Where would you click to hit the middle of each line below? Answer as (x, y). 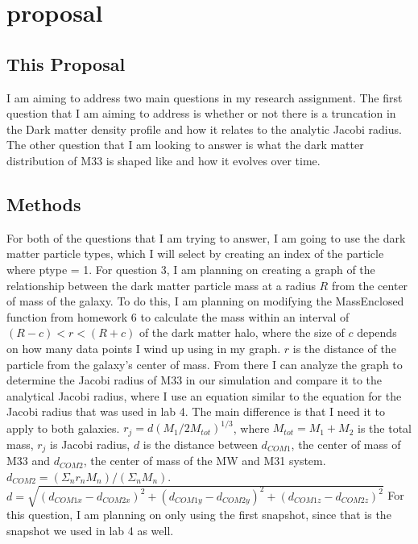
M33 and (29, 461)
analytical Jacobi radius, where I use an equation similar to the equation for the (204, 395)
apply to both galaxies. (63, 428)
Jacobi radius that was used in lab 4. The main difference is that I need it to (196, 411)
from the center (370, 285)
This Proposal (66, 63)
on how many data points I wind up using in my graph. (144, 348)
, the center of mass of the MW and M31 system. (205, 461)
